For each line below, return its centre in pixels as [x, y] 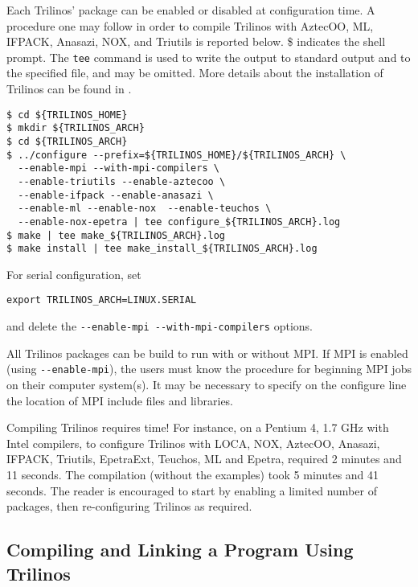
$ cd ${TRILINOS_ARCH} [67, 141]
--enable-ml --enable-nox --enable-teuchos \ [145, 209]
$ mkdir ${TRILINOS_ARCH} [76, 128]
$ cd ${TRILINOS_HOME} [67, 115]
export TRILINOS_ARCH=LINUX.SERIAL [102, 300]
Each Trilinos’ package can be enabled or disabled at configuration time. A [191, 10]
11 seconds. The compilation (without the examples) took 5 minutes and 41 [193, 474]
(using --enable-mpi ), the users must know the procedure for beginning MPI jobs [209, 369]
